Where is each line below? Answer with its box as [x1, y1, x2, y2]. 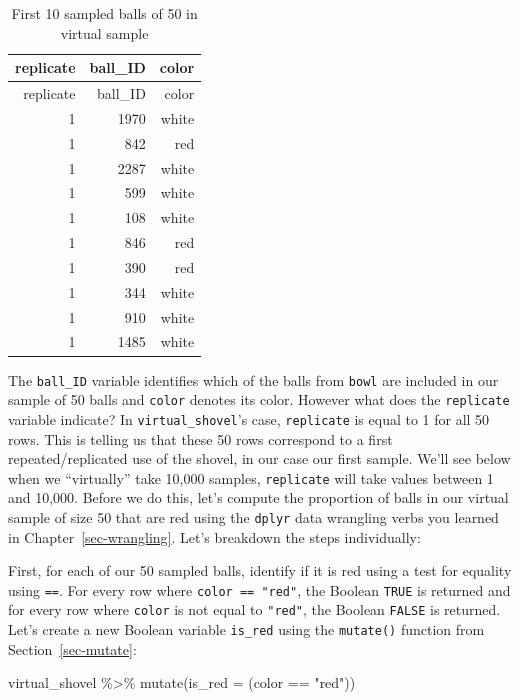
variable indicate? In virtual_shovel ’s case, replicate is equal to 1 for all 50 [8, 408, 490, 429]
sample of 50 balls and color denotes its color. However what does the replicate [8, 389, 510, 410]
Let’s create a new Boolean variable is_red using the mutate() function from [8, 619, 485, 640]
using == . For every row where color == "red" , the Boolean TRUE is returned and [8, 579, 511, 600]
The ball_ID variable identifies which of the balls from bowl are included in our [8, 369, 499, 390]
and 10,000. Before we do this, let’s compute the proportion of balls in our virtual [8, 487, 509, 508]
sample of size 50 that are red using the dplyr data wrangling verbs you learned [8, 506, 499, 527]
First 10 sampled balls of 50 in [11, 3, 198, 23]
